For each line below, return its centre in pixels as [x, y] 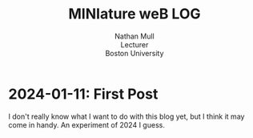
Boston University [135, 53]
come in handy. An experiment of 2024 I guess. [87, 124]
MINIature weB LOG [134, 14]
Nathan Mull [135, 36]
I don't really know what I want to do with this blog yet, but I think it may [127, 116]
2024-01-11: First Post [83, 94]
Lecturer [135, 44]
